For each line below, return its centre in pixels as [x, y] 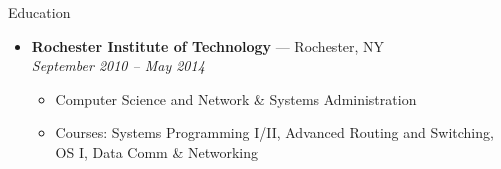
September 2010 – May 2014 [118, 65]
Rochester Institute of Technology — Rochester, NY [208, 45]
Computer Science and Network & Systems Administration [236, 98]
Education [39, 12]
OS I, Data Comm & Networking [157, 151]
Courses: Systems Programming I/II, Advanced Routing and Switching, [274, 132]
